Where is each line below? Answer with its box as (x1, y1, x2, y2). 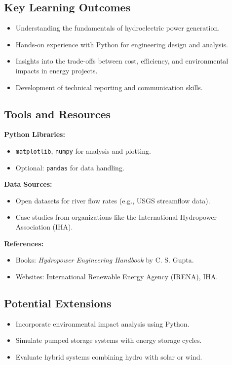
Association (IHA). (15, 222, 73, 232)
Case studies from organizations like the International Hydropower (15, 212, 217, 222)
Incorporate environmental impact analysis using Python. (15, 318, 190, 329)
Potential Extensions (4, 295, 112, 310)
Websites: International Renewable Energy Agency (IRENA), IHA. (15, 271, 218, 281)
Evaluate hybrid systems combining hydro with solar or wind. (15, 351, 202, 362)
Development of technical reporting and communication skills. (15, 82, 203, 92)
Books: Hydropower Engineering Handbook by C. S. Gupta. (15, 255, 194, 265)
